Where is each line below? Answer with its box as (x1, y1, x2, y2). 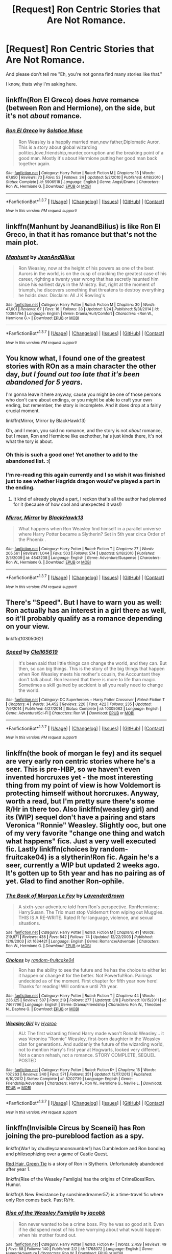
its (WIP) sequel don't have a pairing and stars (6, 813, 156, 821)
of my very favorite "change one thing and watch (6, 828, 165, 837)
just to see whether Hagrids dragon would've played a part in (6, 478, 160, 485)
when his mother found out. (18, 1231, 77, 1238)
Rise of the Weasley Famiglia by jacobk (6, 1210, 106, 1217)
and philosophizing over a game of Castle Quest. (6, 1151, 109, 1157)
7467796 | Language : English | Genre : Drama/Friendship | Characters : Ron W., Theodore (6, 1002, 162, 1007)
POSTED (18, 1058, 37, 1064)
